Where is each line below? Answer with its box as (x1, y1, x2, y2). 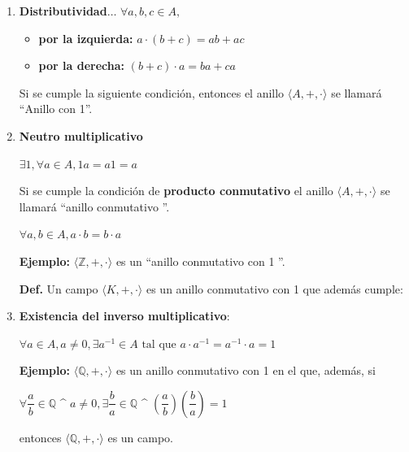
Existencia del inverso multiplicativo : (19, 307, 230, 324)
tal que (141, 338, 176, 350)
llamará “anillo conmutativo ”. (19, 198, 170, 215)
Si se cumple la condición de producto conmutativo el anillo (19, 182, 333, 199)
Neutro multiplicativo (19, 127, 143, 144)
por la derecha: (38, 57, 124, 74)
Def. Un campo (19, 280, 98, 297)
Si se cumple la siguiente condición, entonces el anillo (19, 84, 285, 101)
